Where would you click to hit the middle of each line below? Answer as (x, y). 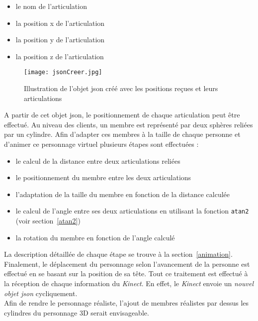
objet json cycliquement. (41, 293)
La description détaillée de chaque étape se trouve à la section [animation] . (118, 254)
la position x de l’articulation (60, 23)
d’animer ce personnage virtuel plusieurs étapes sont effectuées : (101, 144)
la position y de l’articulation (60, 40)
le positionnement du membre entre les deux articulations (103, 177)
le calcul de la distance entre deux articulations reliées (98, 160)
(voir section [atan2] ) (48, 221)
